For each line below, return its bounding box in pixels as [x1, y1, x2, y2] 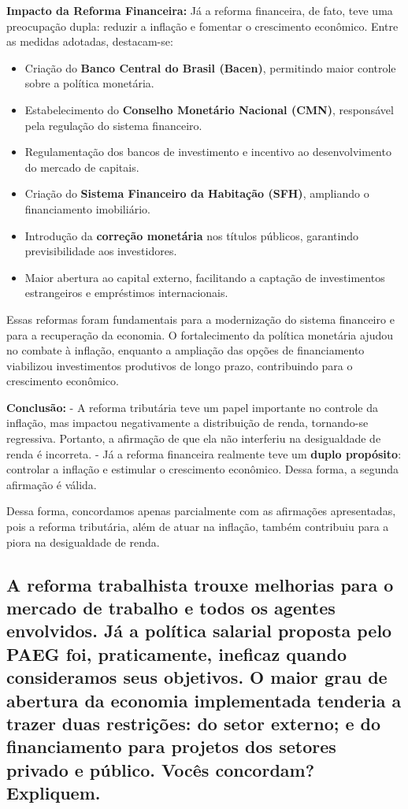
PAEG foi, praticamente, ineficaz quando [6, 641, 347, 666]
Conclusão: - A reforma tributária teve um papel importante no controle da [6, 399, 379, 415]
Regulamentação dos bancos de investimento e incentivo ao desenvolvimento [24, 143, 391, 160]
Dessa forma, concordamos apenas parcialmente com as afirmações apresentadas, [6, 503, 396, 519]
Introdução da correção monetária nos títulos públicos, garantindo [24, 227, 358, 243]
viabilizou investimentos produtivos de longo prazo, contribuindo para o [6, 357, 353, 373]
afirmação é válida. [6, 476, 97, 492]
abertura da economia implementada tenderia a [6, 688, 402, 712]
